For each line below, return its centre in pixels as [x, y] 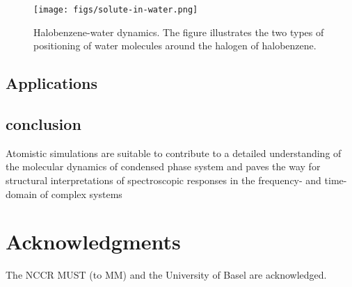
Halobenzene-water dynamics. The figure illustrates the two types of [179, 32]
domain [22, 194]
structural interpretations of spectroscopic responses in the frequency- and [163, 180]
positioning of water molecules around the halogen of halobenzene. [175, 46]
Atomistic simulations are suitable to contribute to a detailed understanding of [174, 153]
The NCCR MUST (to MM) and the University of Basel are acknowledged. [166, 275]
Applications [52, 83]
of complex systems [81, 194]
